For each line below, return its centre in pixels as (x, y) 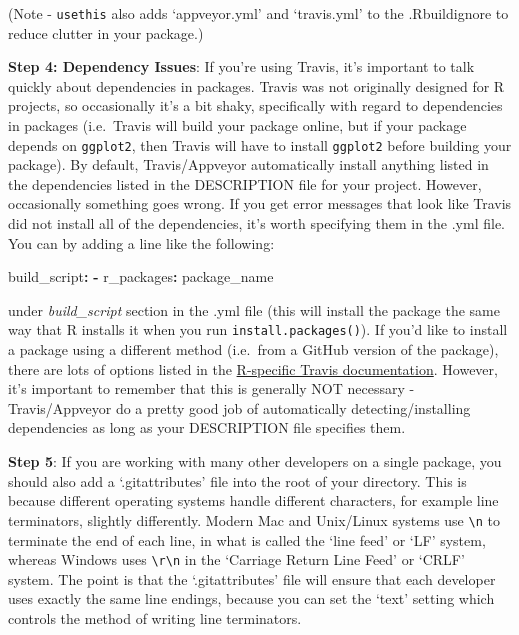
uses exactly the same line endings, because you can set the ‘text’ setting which (251, 598)
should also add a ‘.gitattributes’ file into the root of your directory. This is (237, 480)
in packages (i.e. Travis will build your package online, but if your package (237, 125)
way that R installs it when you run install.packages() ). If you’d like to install (258, 329)
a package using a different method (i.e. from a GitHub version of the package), (253, 349)
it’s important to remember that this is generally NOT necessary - (211, 388)
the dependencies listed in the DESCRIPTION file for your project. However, (245, 183)
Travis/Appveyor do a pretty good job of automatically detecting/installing (239, 407)
